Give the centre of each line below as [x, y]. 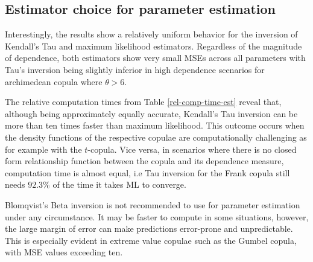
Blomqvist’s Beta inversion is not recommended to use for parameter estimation [153, 204]
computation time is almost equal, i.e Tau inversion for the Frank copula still [147, 172]
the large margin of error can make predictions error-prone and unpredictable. [149, 228]
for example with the [43, 149]
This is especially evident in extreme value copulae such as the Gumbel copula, [151, 240]
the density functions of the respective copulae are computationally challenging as [156, 137]
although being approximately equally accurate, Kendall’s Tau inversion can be [151, 113]
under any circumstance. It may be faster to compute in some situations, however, [157, 216]
